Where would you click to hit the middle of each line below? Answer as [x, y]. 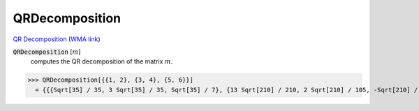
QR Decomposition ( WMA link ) [57, 39]
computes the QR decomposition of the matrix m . [102, 61]
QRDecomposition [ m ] [47, 52]
